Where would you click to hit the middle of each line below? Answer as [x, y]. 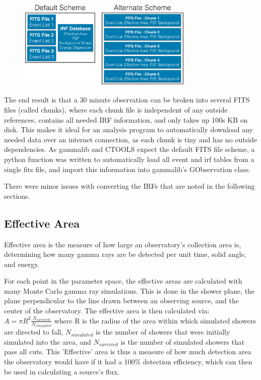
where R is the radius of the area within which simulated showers [155, 320]
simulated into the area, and [48, 341]
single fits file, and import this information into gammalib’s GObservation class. [127, 169]
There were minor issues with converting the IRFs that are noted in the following [129, 186]
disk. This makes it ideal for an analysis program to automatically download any [129, 129]
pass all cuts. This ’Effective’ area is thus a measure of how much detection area [128, 351]
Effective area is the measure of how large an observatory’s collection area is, [123, 244]
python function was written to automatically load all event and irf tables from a [129, 159]
